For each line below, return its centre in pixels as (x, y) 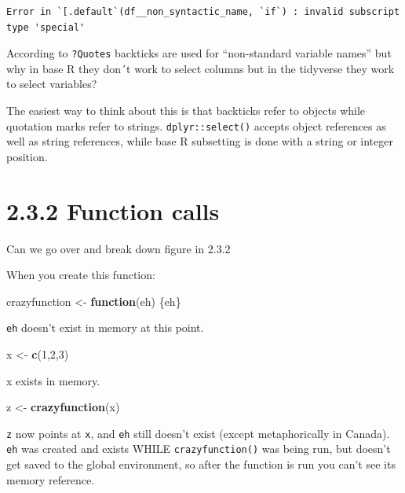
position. (27, 156)
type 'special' (46, 27)
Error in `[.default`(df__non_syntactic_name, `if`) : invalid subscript (203, 12)
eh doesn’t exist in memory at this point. (105, 327)
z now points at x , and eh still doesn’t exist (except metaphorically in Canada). (198, 433)
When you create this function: (81, 275)
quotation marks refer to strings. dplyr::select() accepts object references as (196, 125)
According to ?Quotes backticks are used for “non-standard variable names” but (199, 53)
